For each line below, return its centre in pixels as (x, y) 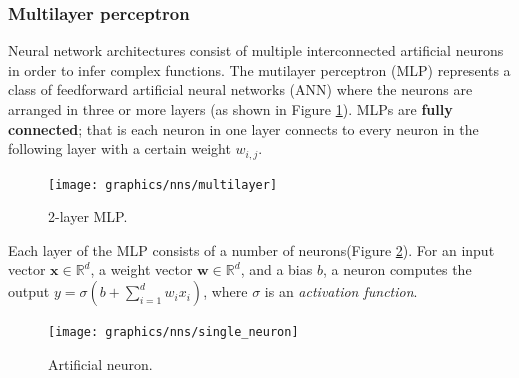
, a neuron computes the (397, 269)
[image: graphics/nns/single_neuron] (173, 332)
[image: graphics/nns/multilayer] (163, 184)
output (29, 291)
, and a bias (276, 269)
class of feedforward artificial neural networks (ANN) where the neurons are (240, 89)
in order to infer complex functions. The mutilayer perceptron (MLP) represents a (259, 69)
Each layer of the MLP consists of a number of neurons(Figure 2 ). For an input (251, 249)
